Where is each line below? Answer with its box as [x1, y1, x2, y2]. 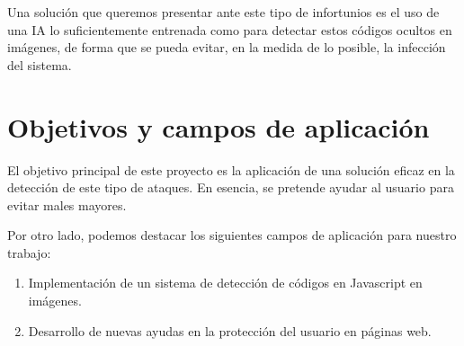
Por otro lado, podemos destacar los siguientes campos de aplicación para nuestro [7, 226, 457, 244]
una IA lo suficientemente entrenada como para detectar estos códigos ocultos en [7, 20, 452, 39]
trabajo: [7, 243, 51, 262]
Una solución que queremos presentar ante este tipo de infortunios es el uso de [7, 3, 440, 21]
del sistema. [7, 55, 72, 74]
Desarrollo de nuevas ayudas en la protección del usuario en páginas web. [28, 321, 432, 340]
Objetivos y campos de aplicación [7, 108, 430, 145]
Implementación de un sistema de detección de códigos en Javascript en [28, 273, 423, 292]
